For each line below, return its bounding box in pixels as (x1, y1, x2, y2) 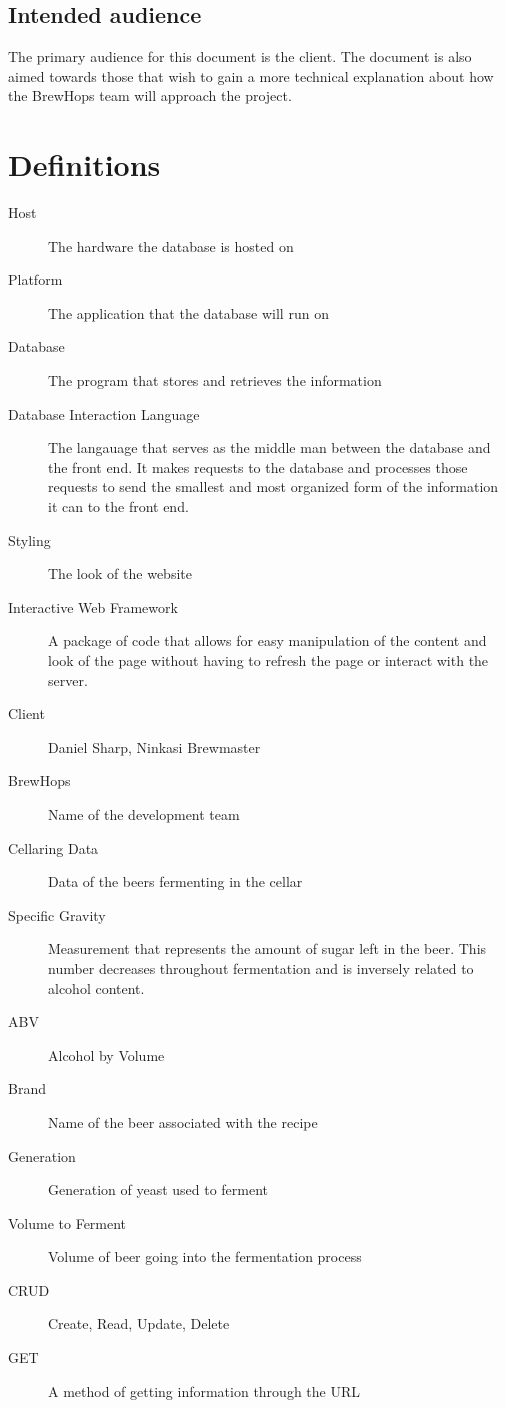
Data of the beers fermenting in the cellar (48, 871, 303, 892)
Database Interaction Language (8, 403, 200, 424)
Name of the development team (48, 803, 240, 824)
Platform (8, 269, 63, 290)
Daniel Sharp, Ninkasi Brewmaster (48, 736, 261, 757)
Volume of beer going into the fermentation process (48, 1246, 362, 1267)
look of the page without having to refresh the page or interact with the (48, 650, 489, 671)
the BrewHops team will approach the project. (8, 85, 292, 106)
